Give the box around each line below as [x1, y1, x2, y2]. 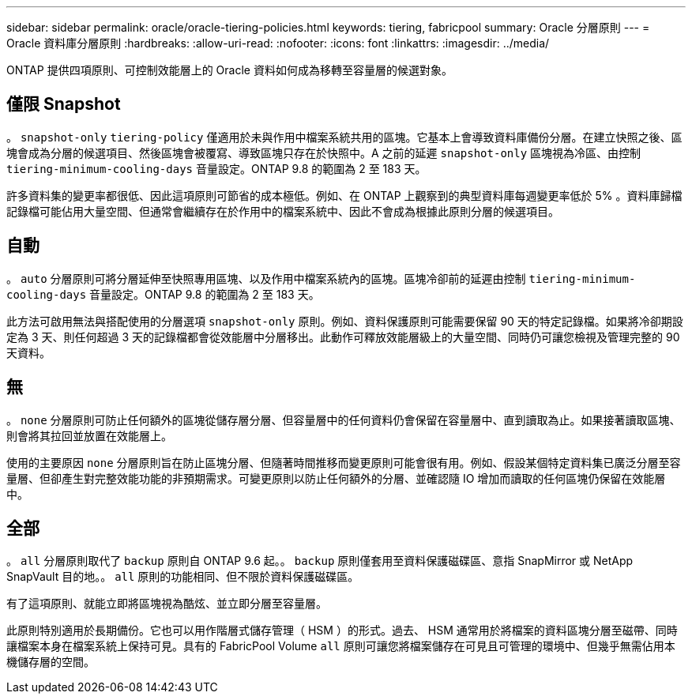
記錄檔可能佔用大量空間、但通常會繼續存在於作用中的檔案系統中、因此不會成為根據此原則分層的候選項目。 [6, 204, 559, 218]
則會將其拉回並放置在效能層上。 [6, 428, 172, 442]
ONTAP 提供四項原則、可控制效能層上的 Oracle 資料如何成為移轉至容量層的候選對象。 [6, 63, 453, 77]
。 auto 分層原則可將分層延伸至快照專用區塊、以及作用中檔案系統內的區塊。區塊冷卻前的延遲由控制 [6, 271, 526, 285]
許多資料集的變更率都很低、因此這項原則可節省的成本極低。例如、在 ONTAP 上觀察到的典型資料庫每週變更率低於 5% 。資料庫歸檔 [6, 188, 683, 202]
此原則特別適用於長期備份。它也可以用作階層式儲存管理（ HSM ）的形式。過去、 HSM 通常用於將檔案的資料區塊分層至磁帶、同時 [6, 623, 678, 638]
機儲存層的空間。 [6, 655, 95, 669]
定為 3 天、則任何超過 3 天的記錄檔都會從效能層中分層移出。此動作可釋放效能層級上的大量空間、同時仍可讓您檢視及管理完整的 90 [6, 329, 680, 344]
